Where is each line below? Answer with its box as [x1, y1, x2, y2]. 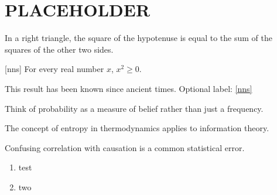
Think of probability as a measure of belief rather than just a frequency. [5, 102, 264, 114]
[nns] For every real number [5, 63, 104, 75]
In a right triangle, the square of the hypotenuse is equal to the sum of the [5, 32, 272, 44]
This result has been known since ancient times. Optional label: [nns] [5, 82, 252, 94]
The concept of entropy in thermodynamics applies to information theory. [5, 122, 269, 134]
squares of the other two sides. [5, 43, 114, 55]
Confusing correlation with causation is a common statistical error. [5, 141, 245, 153]
